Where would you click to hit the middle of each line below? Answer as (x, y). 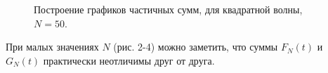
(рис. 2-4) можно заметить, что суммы (196, 47)
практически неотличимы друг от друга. (129, 60)
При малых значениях (52, 47)
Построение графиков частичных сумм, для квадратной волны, (168, 9)
